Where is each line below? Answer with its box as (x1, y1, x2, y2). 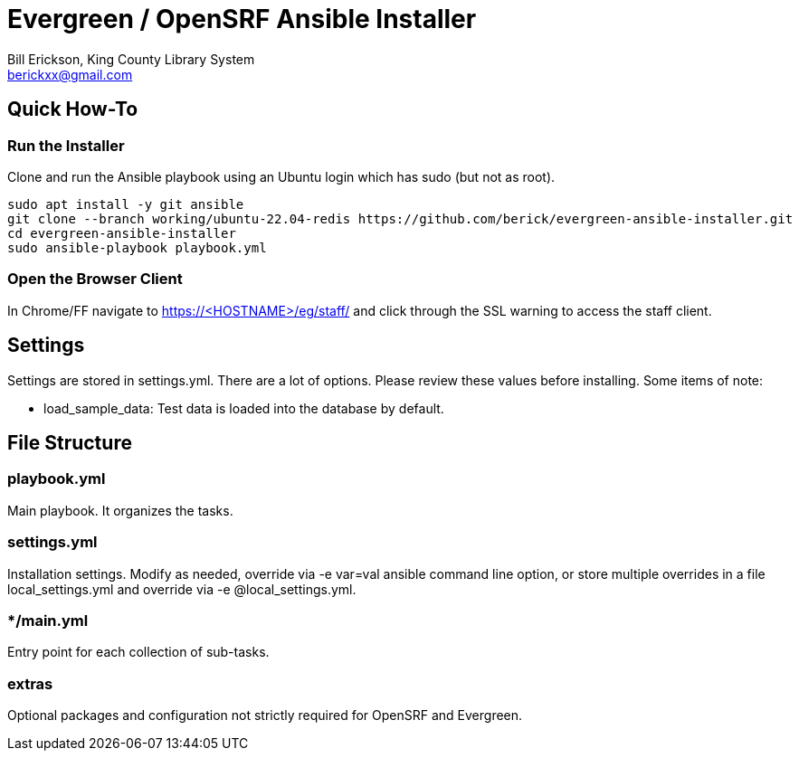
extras (7, 674, 53, 693)
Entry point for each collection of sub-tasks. (7, 644, 270, 660)
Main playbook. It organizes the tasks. (7, 502, 233, 518)
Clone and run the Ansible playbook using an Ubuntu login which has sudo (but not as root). (7, 168, 556, 185)
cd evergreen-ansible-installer (7, 225, 236, 241)
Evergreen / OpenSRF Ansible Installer (7, 4, 477, 34)
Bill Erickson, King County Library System (7, 51, 255, 67)
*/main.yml (7, 611, 89, 630)
